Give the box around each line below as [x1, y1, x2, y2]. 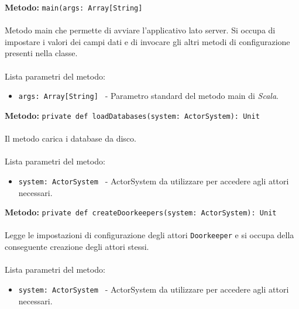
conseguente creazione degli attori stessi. [5, 241, 149, 253]
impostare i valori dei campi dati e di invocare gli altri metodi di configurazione [5, 35, 290, 47]
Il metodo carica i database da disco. [5, 132, 136, 145]
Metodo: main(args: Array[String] [5, 1, 143, 13]
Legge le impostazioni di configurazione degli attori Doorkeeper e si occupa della [5, 229, 294, 241]
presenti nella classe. [5, 47, 78, 59]
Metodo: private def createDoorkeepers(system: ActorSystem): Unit [5, 206, 277, 218]
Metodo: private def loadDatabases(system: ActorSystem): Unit [5, 109, 260, 121]
